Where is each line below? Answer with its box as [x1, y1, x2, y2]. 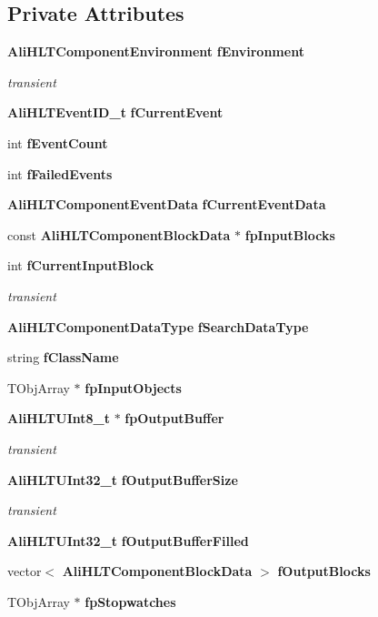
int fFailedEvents [7, 164, 113, 183]
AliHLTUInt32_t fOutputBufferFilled [7, 531, 249, 550]
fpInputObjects [85, 378, 182, 397]
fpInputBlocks [244, 225, 335, 244]
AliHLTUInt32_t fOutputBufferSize [7, 470, 238, 489]
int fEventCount [7, 133, 108, 152]
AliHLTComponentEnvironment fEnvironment [7, 42, 304, 61]
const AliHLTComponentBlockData [7, 225, 231, 244]
